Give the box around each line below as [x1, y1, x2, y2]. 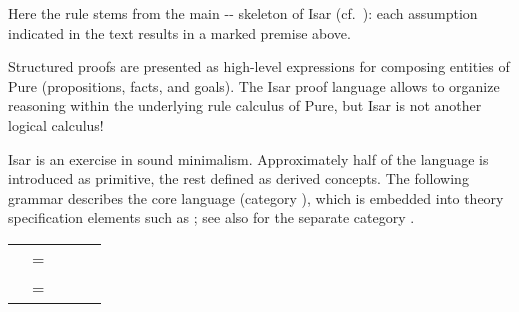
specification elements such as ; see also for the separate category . [8, 207, 415, 228]
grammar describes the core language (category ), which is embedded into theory [8, 187, 504, 208]
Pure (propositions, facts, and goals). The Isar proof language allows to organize [8, 75, 500, 96]
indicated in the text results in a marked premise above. [8, 22, 351, 43]
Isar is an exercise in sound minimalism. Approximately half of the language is [8, 148, 489, 169]
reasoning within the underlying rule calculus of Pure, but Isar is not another [8, 95, 482, 116]
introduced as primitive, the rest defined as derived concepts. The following [8, 168, 469, 189]
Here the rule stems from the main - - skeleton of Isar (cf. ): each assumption [8, 3, 478, 23]
